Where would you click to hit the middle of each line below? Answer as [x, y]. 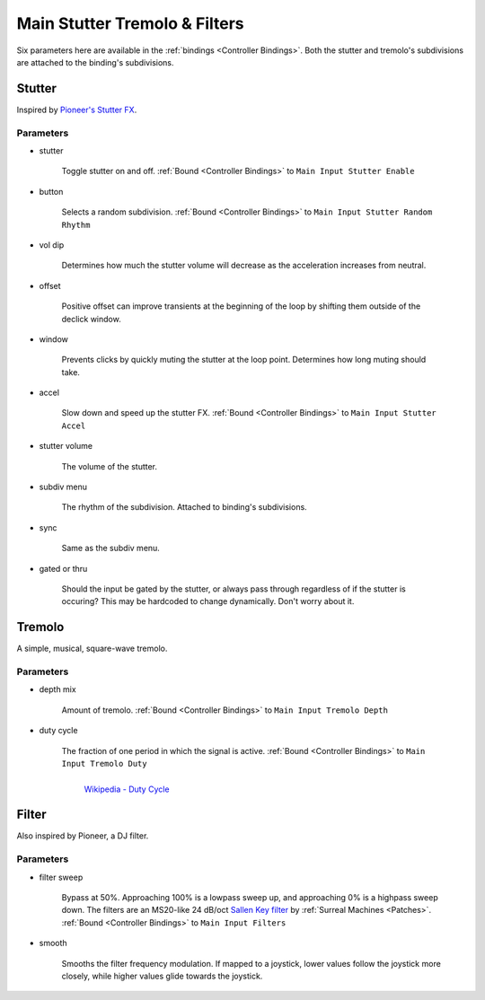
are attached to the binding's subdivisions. [95, 62]
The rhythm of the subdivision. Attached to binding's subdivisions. [184, 507]
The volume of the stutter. [109, 466]
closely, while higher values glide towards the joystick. [162, 976]
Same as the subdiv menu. [111, 548]
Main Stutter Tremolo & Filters [130, 23]
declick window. [91, 319]
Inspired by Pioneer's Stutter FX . [77, 110]
